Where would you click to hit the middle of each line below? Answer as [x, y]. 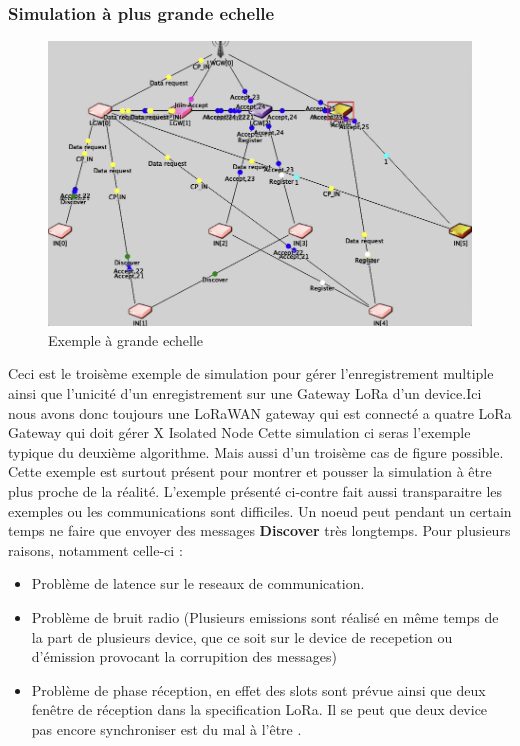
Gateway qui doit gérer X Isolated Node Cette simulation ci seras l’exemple [239, 432]
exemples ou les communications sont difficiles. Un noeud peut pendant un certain [260, 510]
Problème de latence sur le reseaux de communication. [198, 583]
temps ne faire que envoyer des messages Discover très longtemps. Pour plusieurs [259, 530]
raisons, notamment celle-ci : [95, 549]
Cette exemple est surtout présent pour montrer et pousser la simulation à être [250, 471]
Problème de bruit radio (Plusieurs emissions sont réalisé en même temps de [265, 616]
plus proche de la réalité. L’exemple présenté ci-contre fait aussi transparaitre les [255, 491]
